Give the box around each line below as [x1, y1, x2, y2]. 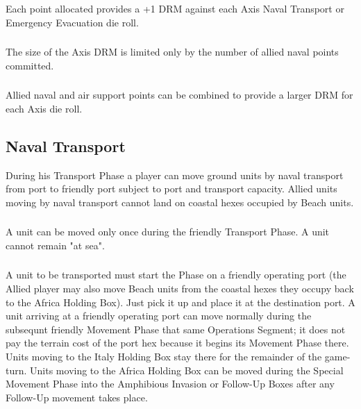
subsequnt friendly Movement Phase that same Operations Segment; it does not [6, 322, 346, 336]
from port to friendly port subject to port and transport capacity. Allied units [6, 181, 337, 196]
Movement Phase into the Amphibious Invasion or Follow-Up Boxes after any [6, 376, 335, 391]
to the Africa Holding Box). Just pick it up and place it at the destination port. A [6, 294, 355, 309]
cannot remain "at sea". [6, 237, 105, 252]
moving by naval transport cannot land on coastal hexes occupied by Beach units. [6, 194, 354, 209]
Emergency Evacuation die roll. [6, 15, 139, 29]
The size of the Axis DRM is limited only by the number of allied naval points [6, 44, 339, 59]
